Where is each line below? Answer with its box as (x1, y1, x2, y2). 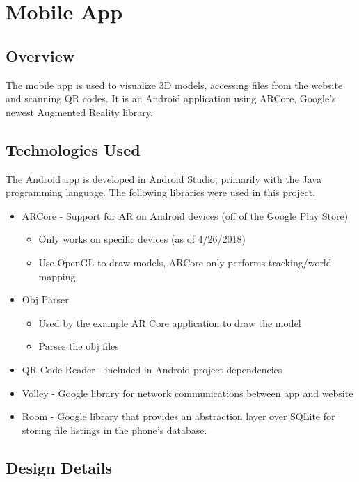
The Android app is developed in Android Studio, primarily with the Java (6, 171, 321, 186)
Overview (6, 45, 75, 66)
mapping (38, 268, 76, 283)
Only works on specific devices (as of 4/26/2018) (38, 232, 246, 246)
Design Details (6, 456, 113, 478)
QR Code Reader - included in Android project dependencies (22, 362, 282, 376)
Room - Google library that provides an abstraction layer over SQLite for (22, 409, 335, 424)
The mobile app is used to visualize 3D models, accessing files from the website (6, 77, 343, 92)
